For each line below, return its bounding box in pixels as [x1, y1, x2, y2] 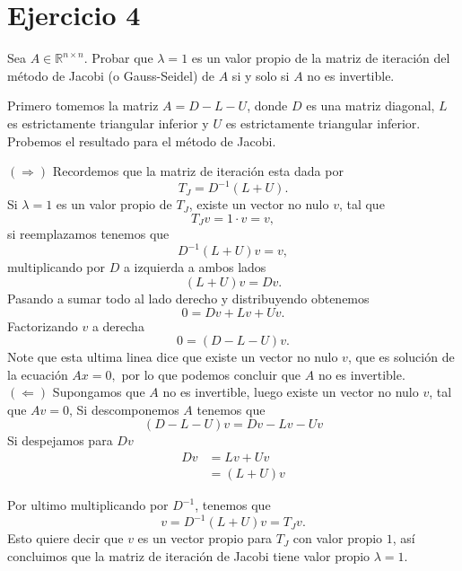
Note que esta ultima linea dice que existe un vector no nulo [7, 347, 338, 366]
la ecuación [7, 365, 68, 383]
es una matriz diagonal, [306, 96, 435, 115]
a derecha [92, 316, 144, 335]
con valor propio [292, 529, 383, 548]
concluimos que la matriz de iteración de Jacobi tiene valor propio [7, 546, 370, 565]
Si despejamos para [7, 431, 113, 450]
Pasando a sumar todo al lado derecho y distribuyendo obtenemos [7, 288, 370, 307]
